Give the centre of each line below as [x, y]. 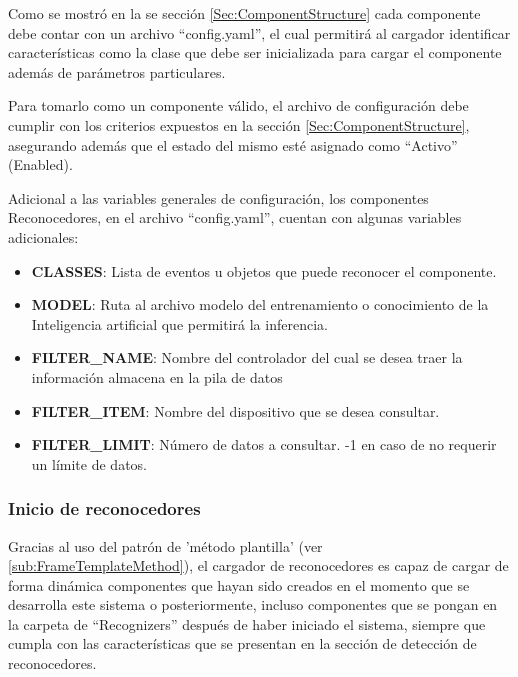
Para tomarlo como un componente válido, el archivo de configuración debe [238, 105]
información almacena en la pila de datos [157, 376]
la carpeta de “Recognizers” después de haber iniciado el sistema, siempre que [247, 623]
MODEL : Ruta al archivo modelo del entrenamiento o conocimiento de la [260, 304]
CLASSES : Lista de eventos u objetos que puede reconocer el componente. [264, 270]
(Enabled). [40, 164]
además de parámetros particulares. [117, 71]
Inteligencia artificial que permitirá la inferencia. [179, 323]
